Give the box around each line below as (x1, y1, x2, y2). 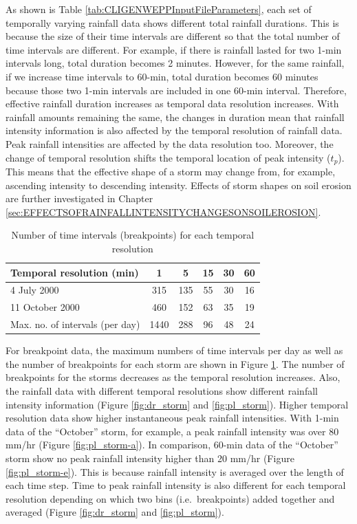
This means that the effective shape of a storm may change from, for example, (6, 164, 336, 178)
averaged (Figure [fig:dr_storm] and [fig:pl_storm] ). (6, 505, 224, 519)
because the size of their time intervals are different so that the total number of (6, 29, 340, 43)
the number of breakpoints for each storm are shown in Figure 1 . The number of (6, 356, 345, 371)
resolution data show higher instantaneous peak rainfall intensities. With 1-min (6, 411, 339, 425)
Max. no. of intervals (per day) (10, 317, 140, 331)
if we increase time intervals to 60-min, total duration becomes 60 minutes (6, 69, 318, 83)
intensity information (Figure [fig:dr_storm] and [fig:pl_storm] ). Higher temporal (6, 397, 349, 411)
